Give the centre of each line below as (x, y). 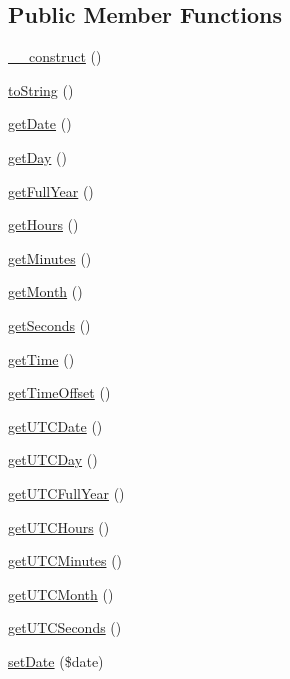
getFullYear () (51, 190)
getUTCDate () (55, 425)
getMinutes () (50, 257)
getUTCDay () (53, 459)
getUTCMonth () (61, 593)
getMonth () (45, 291)
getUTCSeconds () (65, 627)
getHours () (43, 224)
